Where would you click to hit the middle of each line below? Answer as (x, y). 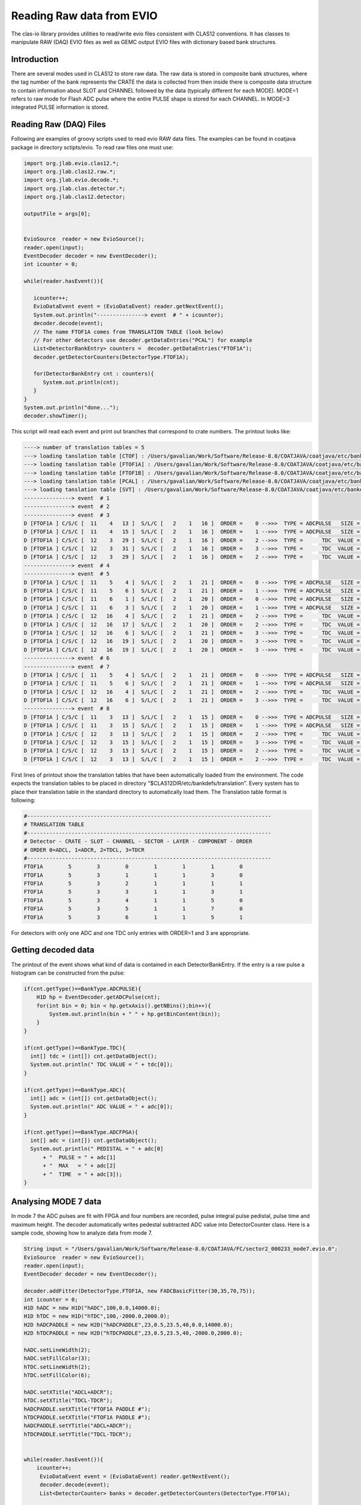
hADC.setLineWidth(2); (57, 1350)
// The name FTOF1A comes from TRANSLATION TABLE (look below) (128, 332)
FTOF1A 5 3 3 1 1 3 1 (133, 892)
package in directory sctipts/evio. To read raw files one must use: (92, 147)
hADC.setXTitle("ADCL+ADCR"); (68, 1392)
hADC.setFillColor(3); (57, 1358)
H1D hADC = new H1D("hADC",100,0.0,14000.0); (92, 1308)
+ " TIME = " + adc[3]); (83, 1174)
